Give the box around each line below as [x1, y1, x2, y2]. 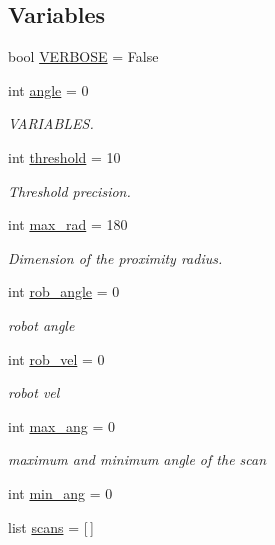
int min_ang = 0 [8, 482, 113, 503]
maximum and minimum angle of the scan [8, 449, 267, 470]
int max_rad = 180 [8, 214, 128, 235]
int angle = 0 [8, 79, 89, 100]
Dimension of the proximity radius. [8, 247, 223, 268]
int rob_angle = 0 [8, 281, 120, 302]
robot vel [8, 382, 60, 403]
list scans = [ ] [8, 516, 94, 537]
